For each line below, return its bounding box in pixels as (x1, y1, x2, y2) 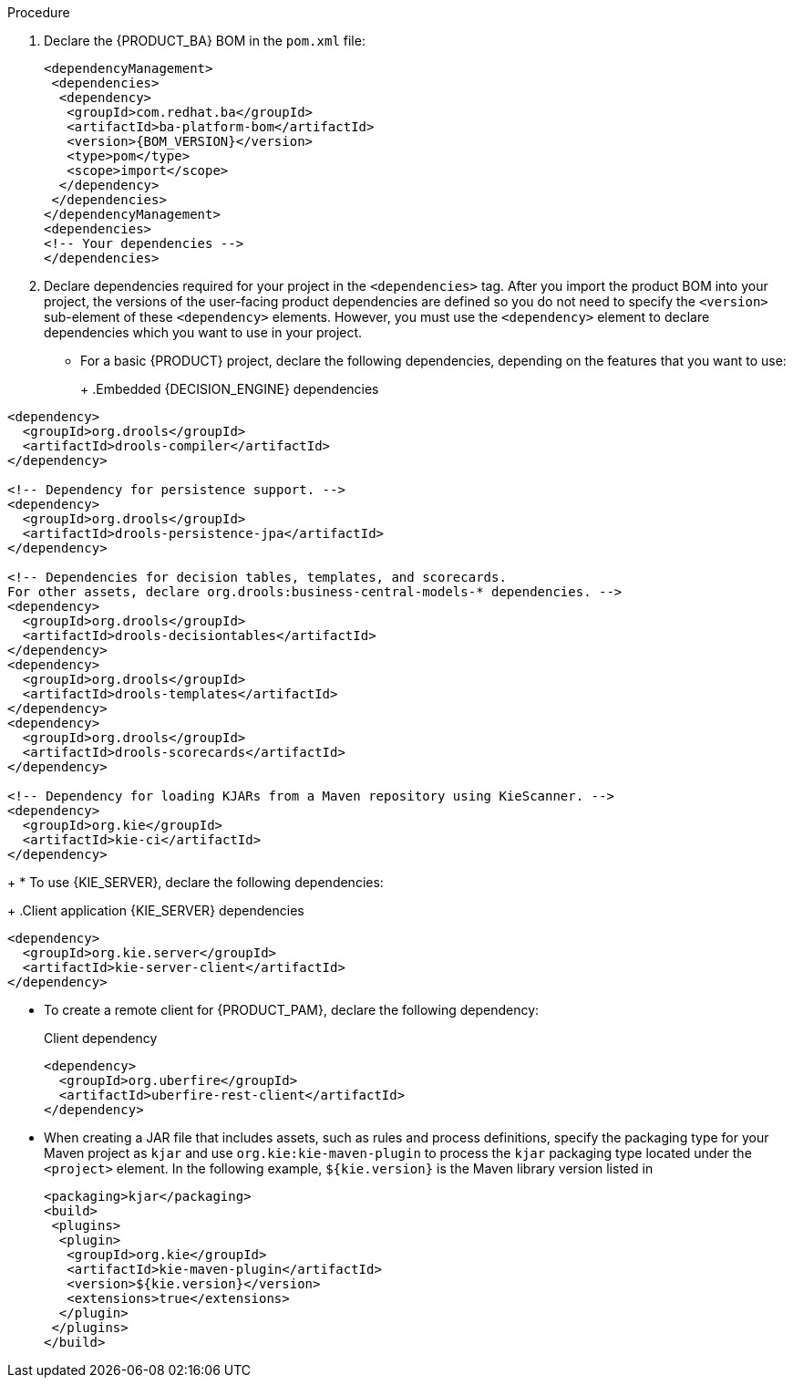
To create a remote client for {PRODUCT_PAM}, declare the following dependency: (44, 1002, 540, 1018)
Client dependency (44, 1030, 158, 1046)
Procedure (7, 5, 70, 20)
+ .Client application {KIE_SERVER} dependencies (7, 903, 304, 918)
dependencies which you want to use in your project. (44, 325, 363, 340)
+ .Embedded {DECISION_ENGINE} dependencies (80, 381, 379, 397)
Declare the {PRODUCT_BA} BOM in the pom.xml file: (44, 33, 366, 48)
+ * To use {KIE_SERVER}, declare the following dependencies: (7, 874, 384, 890)
